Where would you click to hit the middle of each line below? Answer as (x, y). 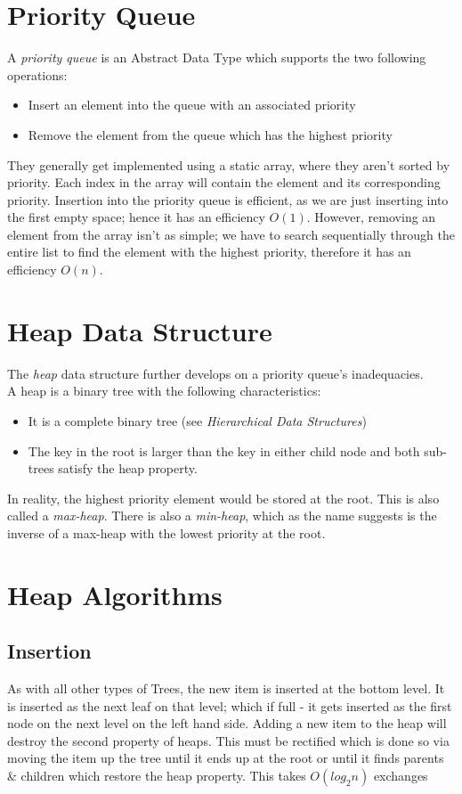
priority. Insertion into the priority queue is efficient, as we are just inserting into (228, 199)
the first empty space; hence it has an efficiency (136, 217)
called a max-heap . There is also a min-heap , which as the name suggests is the (222, 516)
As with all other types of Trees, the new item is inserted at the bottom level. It (226, 688)
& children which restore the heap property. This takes (157, 776)
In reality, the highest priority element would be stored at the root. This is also (223, 498)
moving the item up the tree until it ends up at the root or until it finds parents (226, 758)
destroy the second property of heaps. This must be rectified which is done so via (228, 740)
